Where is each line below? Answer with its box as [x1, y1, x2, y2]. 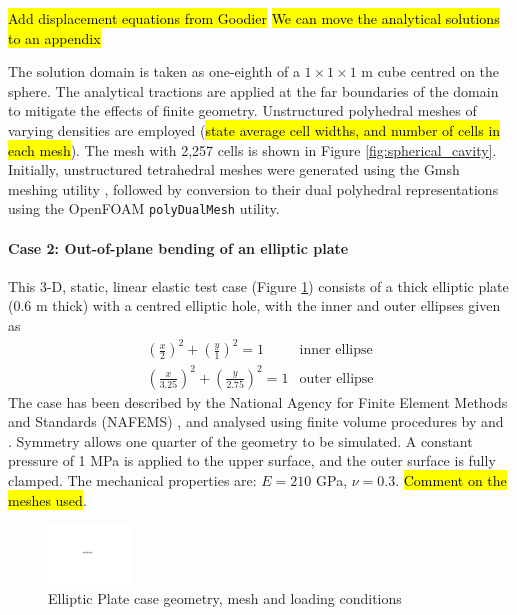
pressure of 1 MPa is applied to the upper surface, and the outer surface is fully [8, 450, 496, 471]
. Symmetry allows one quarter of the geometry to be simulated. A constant [8, 430, 473, 451]
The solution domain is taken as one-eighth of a [8, 61, 300, 82]
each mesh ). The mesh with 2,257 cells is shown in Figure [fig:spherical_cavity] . [8, 139, 497, 160]
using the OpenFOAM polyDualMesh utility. [8, 198, 280, 219]
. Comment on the [395, 470, 507, 491]
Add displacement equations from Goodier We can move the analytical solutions [8, 8, 500, 28]
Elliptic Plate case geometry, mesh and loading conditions [48, 587, 402, 608]
